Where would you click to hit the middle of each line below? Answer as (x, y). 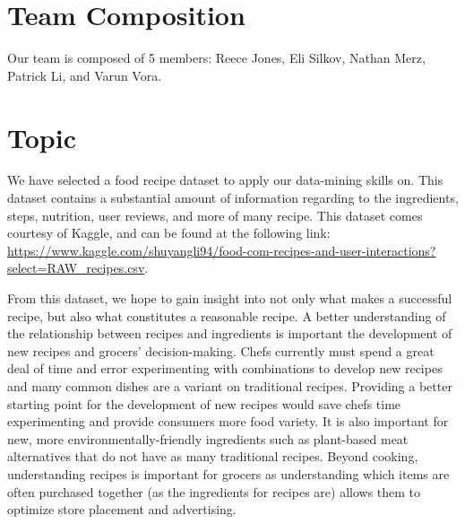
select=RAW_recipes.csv (76, 268)
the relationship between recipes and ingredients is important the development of (230, 333)
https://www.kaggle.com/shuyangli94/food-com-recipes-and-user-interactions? (222, 250)
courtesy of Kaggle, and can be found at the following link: (169, 233)
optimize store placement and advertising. (122, 509)
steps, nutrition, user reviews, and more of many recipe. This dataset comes (215, 215)
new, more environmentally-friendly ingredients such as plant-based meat (208, 438)
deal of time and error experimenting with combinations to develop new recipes (225, 368)
